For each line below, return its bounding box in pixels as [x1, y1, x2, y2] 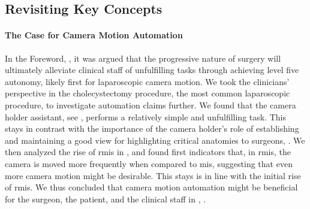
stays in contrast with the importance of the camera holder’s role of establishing [5, 122, 299, 135]
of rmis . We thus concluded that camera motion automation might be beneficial [5, 181, 298, 193]
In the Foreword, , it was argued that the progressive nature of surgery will [5, 52, 281, 64]
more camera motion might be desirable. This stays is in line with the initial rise [5, 169, 301, 181]
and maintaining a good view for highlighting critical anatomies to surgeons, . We [5, 134, 305, 146]
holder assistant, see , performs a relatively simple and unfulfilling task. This [5, 110, 287, 123]
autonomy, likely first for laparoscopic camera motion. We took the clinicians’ [5, 75, 290, 87]
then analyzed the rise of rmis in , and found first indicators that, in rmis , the [5, 146, 291, 158]
